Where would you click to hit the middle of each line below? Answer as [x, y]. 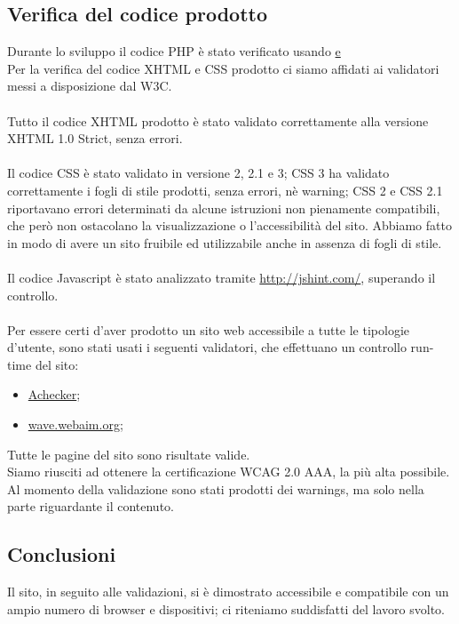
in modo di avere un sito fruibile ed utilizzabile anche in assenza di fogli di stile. [225, 242]
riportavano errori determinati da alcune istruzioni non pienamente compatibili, [224, 208]
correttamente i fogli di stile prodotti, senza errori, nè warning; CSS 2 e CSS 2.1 [225, 190]
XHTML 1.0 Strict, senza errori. [95, 138]
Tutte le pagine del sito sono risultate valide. [129, 454]
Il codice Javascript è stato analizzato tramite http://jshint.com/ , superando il [222, 277]
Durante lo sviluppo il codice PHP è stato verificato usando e [174, 51]
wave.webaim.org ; [75, 424]
